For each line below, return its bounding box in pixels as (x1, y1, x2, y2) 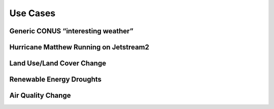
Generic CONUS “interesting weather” (9, 27, 134, 35)
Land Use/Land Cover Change (9, 59, 107, 68)
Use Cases (9, 8, 56, 19)
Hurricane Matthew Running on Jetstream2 (9, 43, 150, 51)
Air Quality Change (9, 91, 71, 100)
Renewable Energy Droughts (9, 75, 101, 84)
